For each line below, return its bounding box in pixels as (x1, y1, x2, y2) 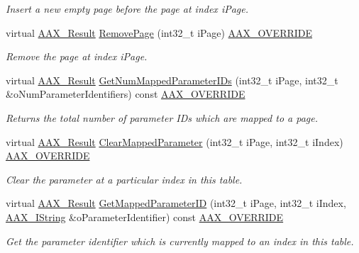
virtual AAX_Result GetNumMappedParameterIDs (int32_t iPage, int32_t (6, 72, 338, 87)
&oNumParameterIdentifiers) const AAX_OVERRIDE (6, 86, 245, 101)
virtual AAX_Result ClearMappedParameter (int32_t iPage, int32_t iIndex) (6, 134, 343, 149)
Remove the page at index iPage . (6, 49, 148, 64)
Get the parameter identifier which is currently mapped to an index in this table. (6, 233, 354, 248)
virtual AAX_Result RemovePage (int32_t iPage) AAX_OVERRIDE (6, 25, 313, 40)
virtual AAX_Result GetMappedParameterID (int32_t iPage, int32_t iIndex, (6, 196, 346, 210)
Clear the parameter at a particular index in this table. (6, 172, 243, 186)
